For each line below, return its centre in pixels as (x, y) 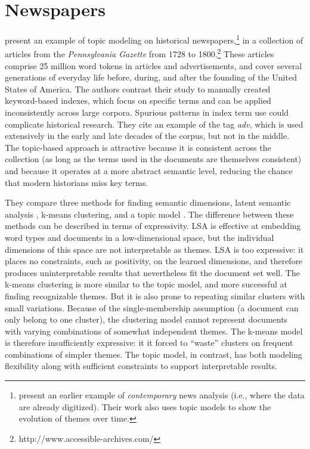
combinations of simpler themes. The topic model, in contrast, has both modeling (154, 354)
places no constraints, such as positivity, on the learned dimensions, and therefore (154, 261)
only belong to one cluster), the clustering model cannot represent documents (146, 319)
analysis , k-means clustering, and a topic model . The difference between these (149, 214)
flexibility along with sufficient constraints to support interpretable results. (141, 366)
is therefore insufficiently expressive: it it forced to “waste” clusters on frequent (149, 343)
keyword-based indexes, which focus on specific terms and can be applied (138, 100)
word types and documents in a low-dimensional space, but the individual (139, 237)
